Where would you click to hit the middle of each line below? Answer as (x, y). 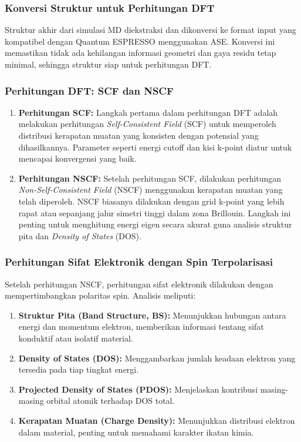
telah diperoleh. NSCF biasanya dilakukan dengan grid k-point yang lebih (151, 201)
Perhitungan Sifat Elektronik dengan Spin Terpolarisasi (139, 262)
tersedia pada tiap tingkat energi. (79, 369)
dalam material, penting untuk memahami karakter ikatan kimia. (136, 432)
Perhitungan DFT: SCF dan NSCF (89, 90)
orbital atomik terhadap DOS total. (111, 401)
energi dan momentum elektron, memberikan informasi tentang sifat (141, 327)
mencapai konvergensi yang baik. (77, 158)
